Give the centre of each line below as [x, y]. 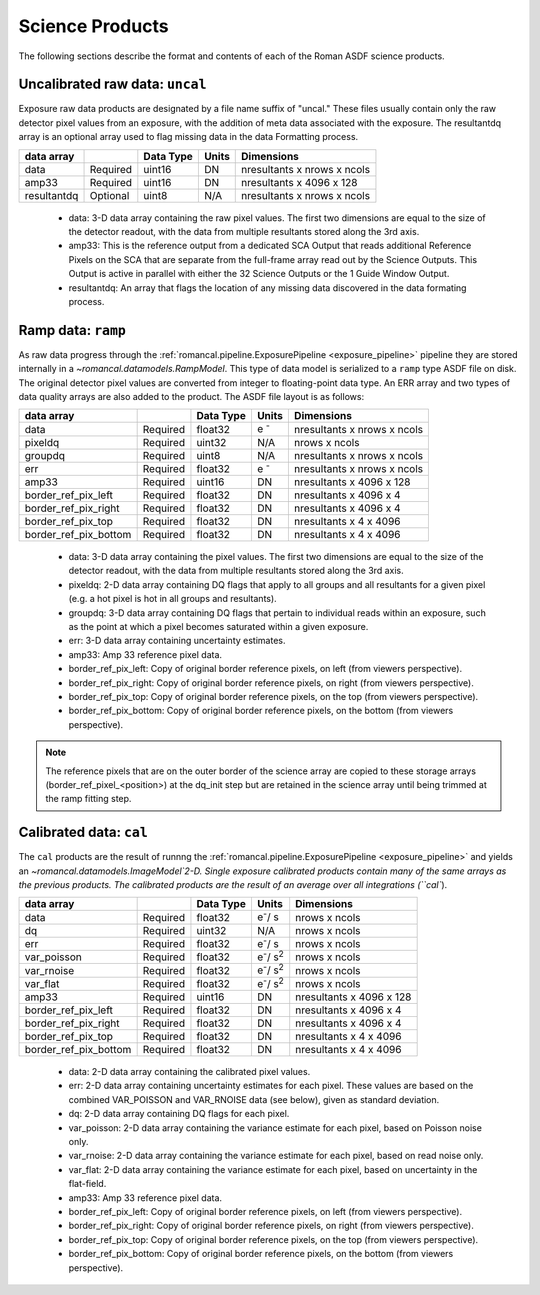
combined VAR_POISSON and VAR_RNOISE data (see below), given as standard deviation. [254, 1099]
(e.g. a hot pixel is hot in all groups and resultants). [172, 599]
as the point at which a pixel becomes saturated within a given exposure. [218, 627]
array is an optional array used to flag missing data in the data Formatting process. [188, 137]
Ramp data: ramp [72, 330]
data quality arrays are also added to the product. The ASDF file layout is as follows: [191, 397]
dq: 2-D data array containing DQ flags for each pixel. [179, 1114]
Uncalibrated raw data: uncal [112, 84]
